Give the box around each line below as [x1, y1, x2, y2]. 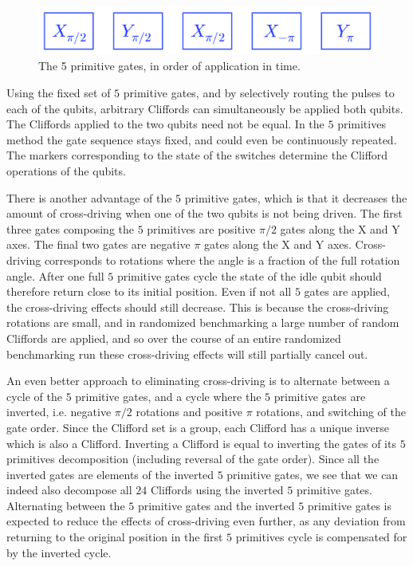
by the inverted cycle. [6, 544, 112, 560]
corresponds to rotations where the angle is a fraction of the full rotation [44, 251, 400, 268]
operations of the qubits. [6, 163, 126, 179]
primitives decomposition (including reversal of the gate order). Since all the [6, 450, 380, 467]
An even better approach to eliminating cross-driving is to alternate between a [6, 372, 390, 389]
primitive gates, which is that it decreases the [184, 189, 407, 206]
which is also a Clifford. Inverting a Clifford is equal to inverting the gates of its [6, 434, 396, 451]
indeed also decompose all [6, 481, 132, 498]
